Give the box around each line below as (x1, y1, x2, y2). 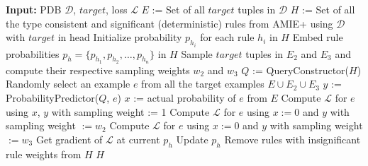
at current (116, 131, 160, 146)
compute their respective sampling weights (6, 62, 190, 77)
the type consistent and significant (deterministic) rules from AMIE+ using (6, 16, 333, 30)
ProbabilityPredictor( (6, 90, 99, 105)
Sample (181, 46, 213, 61)
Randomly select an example (6, 76, 130, 91)
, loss (105, 2, 128, 16)
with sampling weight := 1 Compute (51, 104, 210, 119)
